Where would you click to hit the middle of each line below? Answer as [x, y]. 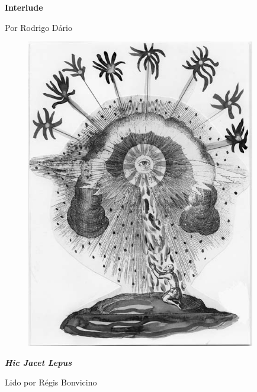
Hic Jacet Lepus [38, 362]
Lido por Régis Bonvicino [51, 382]
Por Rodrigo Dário [38, 27]
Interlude [24, 7]
